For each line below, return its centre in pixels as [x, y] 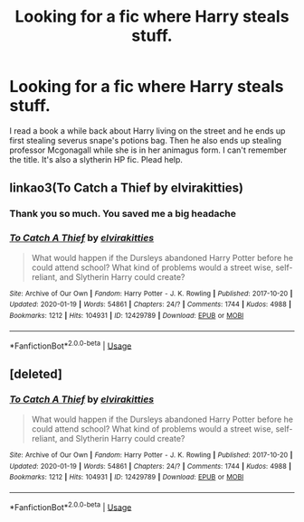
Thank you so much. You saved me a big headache [123, 214]
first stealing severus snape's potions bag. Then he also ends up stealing [146, 140]
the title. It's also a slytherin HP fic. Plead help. [96, 159]
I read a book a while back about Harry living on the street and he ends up [147, 130]
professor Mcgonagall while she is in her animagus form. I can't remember [148, 150]
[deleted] [36, 373]
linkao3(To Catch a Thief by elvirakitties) [127, 188]
